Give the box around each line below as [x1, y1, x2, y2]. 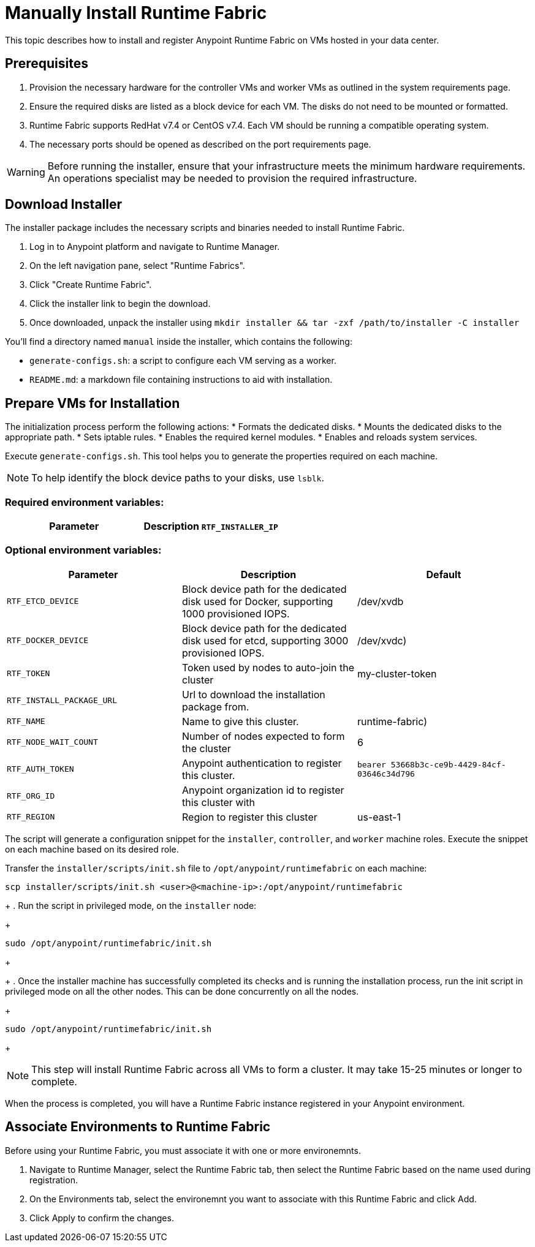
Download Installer [5, 197, 123, 213]
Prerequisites [5, 56, 88, 72]
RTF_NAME [7, 717, 45, 726]
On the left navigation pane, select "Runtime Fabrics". [29, 260, 245, 271]
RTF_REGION [7, 812, 55, 822]
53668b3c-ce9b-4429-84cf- [390, 759, 506, 769]
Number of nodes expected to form [181, 729, 345, 742]
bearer [357, 759, 386, 769]
